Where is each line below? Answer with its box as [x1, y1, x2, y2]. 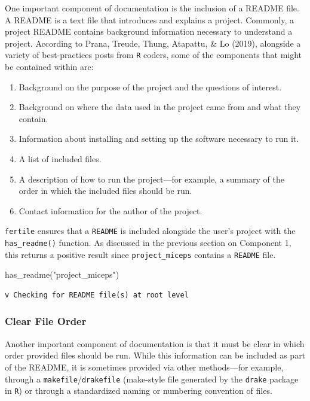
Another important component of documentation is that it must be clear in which [5, 337, 305, 350]
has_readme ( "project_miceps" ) [5, 268, 119, 281]
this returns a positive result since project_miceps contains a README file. [5, 248, 276, 260]
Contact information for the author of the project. [19, 204, 202, 217]
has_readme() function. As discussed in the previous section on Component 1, [5, 236, 291, 249]
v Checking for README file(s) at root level [5, 290, 189, 299]
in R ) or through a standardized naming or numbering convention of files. [5, 384, 272, 397]
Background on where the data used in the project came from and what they [19, 101, 301, 113]
